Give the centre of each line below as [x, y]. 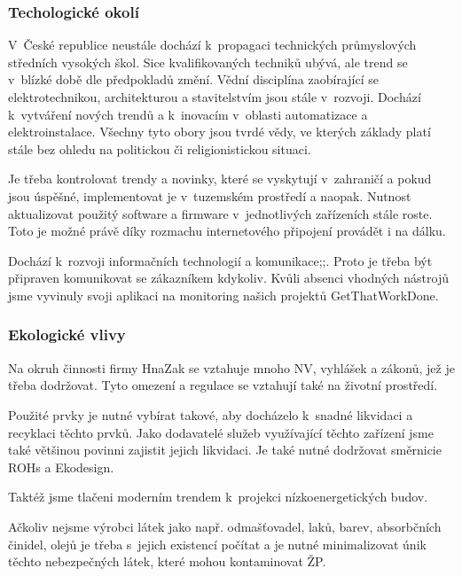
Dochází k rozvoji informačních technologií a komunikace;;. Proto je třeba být [220, 260]
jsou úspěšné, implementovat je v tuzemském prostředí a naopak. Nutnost [210, 195]
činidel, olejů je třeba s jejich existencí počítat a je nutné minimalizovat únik [217, 544]
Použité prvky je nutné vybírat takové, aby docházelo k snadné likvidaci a [211, 414]
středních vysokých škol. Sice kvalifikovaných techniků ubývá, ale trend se [208, 62]
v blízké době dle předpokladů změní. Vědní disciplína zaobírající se [193, 79]
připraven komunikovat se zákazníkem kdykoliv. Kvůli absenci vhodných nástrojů [229, 278]
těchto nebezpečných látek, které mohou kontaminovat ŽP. [167, 561]
